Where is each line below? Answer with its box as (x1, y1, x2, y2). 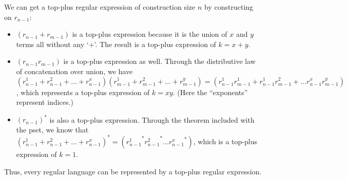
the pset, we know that (16, 124, 89, 134)
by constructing (204, 2, 254, 12)
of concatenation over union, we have (16, 65, 133, 76)
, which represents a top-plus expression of (16, 86, 150, 97)
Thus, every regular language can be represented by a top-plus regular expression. (4, 166, 262, 176)
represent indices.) (16, 97, 73, 107)
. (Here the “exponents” (172, 86, 248, 97)
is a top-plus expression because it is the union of (72, 29, 227, 39)
